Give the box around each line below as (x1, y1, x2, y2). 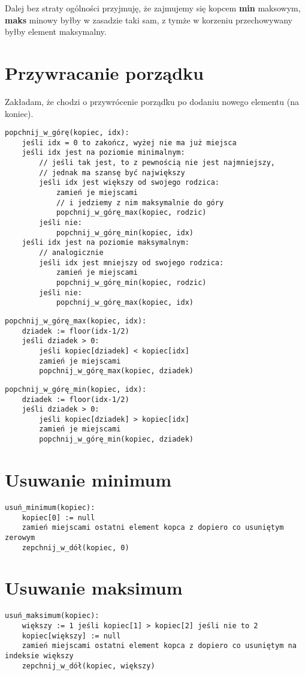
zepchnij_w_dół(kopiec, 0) (22, 543, 129, 552)
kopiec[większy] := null (22, 631, 121, 640)
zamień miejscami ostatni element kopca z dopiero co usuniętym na (22, 641, 297, 650)
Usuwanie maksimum (5, 575, 183, 600)
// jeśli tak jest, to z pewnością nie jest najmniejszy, (39, 158, 276, 167)
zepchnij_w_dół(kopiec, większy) (22, 661, 155, 670)
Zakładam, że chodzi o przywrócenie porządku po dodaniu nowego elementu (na (5, 95, 299, 107)
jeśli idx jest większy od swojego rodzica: (39, 178, 219, 187)
